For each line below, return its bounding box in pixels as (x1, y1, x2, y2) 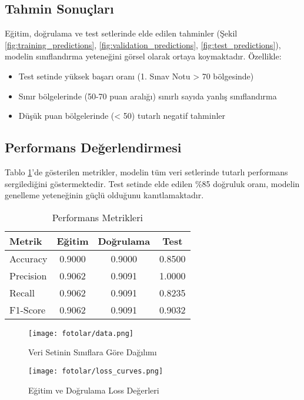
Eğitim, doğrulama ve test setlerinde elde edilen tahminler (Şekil (5, 27, 238, 39)
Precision (9, 268, 47, 282)
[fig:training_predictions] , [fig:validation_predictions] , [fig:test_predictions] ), (5, 38, 281, 51)
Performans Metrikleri (52, 210, 143, 224)
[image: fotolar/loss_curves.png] (28, 367, 163, 375)
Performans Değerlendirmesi (5, 138, 182, 156)
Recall (9, 285, 35, 299)
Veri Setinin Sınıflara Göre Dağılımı (28, 346, 157, 358)
